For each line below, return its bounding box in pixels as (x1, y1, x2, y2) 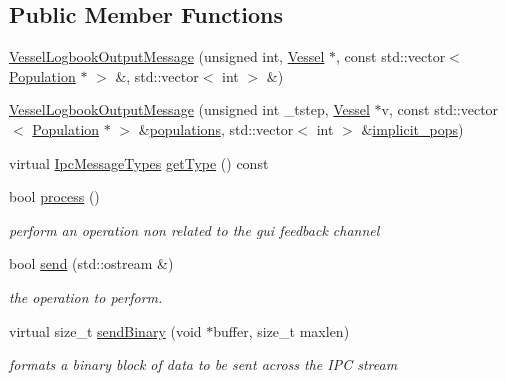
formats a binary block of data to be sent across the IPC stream (9, 354, 398, 375)
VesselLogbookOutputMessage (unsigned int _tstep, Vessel (9, 99, 370, 120)
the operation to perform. (9, 286, 163, 307)
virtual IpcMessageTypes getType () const (9, 152, 269, 173)
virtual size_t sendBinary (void (9, 320, 202, 341)
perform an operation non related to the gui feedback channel (9, 219, 380, 240)
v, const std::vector (381, 99, 499, 120)
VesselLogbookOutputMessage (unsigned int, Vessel (9, 46, 325, 67)
